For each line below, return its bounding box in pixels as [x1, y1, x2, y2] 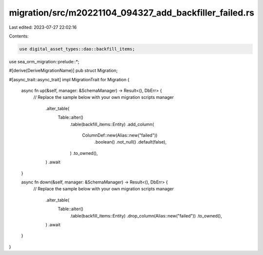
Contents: [9, 33, 29, 39]
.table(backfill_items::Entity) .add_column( [70, 121, 154, 127]
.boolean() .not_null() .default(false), [94, 139, 167, 145]
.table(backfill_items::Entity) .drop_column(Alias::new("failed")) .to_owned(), [70, 213, 223, 219]
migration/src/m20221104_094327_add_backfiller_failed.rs [9, 7, 254, 18]
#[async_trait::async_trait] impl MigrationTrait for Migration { [9, 76, 130, 82]
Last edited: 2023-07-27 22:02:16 [9, 24, 77, 30]
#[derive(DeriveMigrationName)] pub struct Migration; [9, 68, 118, 73]
